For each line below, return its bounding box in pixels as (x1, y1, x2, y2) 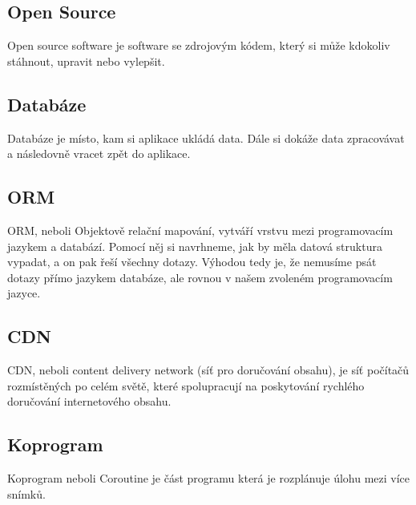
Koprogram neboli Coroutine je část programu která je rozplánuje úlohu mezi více (7, 470, 410, 487)
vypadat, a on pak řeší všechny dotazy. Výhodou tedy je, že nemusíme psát (7, 253, 377, 270)
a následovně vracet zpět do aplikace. (7, 145, 191, 162)
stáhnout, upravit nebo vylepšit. (7, 52, 165, 69)
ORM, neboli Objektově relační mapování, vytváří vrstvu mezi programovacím (7, 221, 394, 238)
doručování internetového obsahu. (7, 393, 172, 410)
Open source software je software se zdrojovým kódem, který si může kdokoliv (7, 37, 390, 54)
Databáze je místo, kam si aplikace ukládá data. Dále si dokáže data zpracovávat (7, 129, 405, 146)
